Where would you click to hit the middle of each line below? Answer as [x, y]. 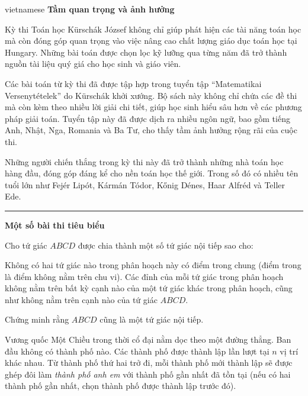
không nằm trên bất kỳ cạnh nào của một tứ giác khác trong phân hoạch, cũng [149, 288]
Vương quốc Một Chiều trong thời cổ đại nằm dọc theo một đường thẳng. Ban [148, 339]
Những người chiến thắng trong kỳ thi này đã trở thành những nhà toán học [144, 161]
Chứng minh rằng [37, 319]
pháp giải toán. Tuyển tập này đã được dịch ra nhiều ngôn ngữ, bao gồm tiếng [147, 118]
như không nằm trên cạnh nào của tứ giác [81, 299]
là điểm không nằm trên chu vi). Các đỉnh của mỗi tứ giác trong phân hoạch [144, 276]
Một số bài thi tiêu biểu [55, 225]
